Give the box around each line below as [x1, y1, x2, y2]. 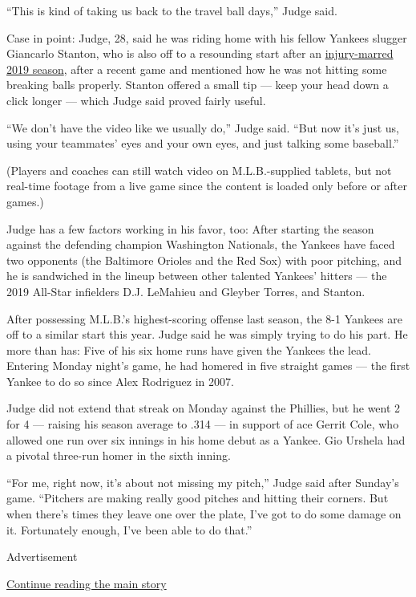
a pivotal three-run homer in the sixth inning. [6, 447, 231, 464]
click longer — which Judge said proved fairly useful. [6, 91, 266, 108]
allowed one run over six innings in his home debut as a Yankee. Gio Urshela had [6, 431, 406, 448]
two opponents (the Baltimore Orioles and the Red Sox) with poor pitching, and [6, 251, 402, 268]
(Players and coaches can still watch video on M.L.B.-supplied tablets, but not [6, 161, 392, 178]
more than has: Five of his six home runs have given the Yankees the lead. [6, 341, 371, 358]
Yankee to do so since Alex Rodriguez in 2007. [6, 372, 234, 389]
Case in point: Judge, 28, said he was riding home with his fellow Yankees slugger [6, 29, 407, 46]
